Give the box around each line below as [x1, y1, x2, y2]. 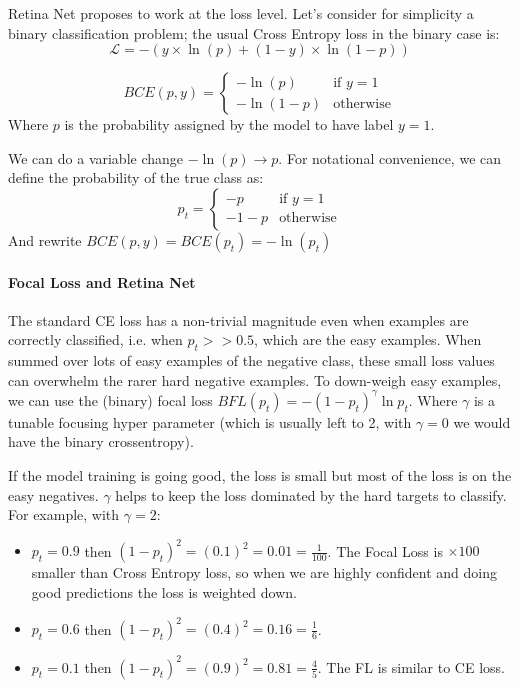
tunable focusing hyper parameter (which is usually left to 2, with [8, 411, 412, 432]
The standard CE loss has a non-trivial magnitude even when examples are [8, 309, 469, 330]
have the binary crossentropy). [8, 431, 194, 452]
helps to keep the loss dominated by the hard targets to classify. [115, 484, 507, 505]
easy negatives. [8, 484, 99, 505]
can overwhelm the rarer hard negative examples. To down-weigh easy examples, [8, 369, 502, 390]
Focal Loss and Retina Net [8, 271, 196, 292]
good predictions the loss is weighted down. [31, 581, 297, 602]
